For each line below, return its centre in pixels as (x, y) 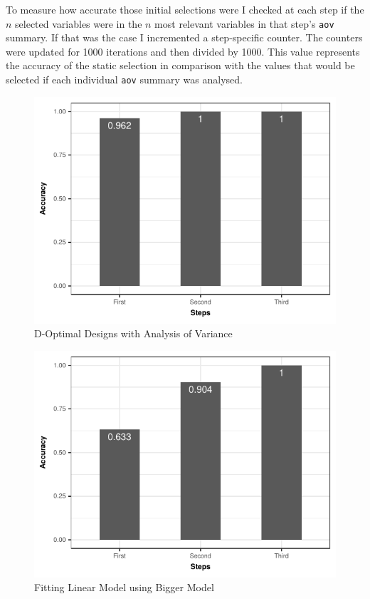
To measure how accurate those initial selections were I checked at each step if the (185, 9)
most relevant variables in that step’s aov (244, 23)
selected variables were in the (79, 23)
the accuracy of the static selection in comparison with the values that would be (180, 65)
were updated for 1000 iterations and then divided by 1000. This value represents (183, 51)
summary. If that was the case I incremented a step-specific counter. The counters (184, 37)
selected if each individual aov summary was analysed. (124, 80)
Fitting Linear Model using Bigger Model (124, 587)
